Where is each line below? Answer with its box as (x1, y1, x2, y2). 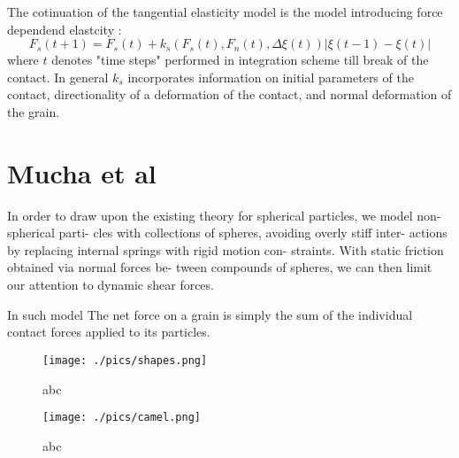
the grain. (7, 102, 60, 120)
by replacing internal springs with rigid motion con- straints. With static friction (7, 240, 444, 259)
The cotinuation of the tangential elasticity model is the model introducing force (7, 3, 443, 20)
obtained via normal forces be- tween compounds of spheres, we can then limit (7, 258, 432, 276)
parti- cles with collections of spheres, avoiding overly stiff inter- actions (58, 223, 448, 242)
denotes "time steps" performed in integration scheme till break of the (51, 50, 429, 69)
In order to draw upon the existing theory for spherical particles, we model (7, 206, 413, 224)
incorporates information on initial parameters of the (127, 67, 414, 86)
